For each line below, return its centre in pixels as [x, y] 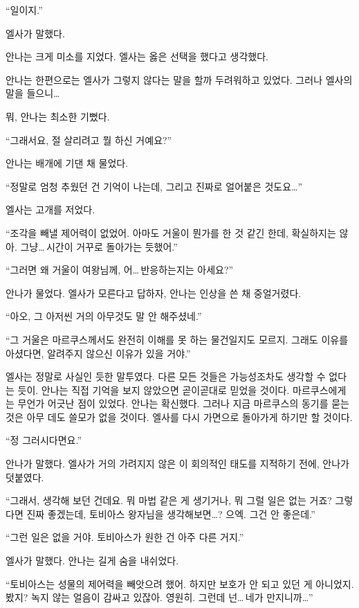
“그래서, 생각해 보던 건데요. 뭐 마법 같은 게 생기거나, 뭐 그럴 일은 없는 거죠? [169, 500]
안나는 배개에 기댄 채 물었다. [67, 163]
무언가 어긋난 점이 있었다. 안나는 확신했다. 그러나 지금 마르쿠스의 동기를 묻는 [183, 403]
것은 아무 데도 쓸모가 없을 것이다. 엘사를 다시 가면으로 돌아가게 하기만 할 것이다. [179, 417]
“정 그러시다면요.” [44, 440]
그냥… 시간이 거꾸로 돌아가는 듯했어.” [99, 246]
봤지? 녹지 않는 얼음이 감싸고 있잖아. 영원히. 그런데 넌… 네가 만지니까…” [159, 597]
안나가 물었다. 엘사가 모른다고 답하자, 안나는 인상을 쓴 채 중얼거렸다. [154, 293]
